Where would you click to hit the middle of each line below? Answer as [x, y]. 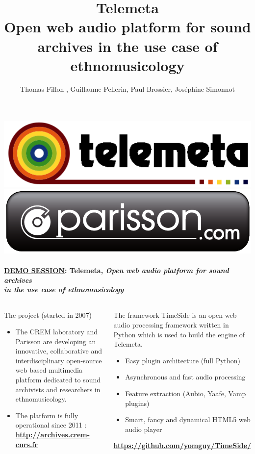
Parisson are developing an [56, 341]
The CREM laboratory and [57, 331]
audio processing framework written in [171, 324]
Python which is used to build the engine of [179, 334]
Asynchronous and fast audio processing [185, 377]
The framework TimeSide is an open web [175, 315]
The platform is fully [47, 415]
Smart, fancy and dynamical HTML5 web [188, 419]
